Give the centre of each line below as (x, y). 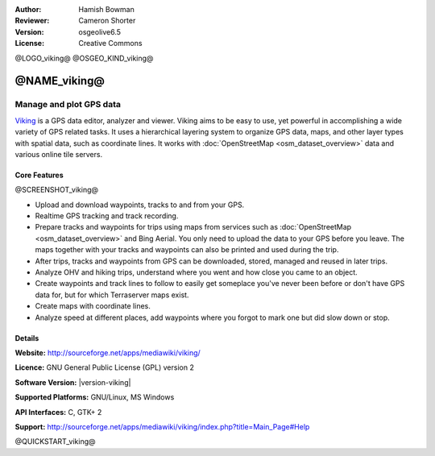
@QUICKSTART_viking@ (55, 441)
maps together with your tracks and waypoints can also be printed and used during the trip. (187, 250)
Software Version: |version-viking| (73, 382)
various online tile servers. (59, 154)
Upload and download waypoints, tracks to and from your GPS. (140, 205)
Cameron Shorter (107, 21)
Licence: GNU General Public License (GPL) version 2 (105, 367)
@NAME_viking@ (60, 81)
